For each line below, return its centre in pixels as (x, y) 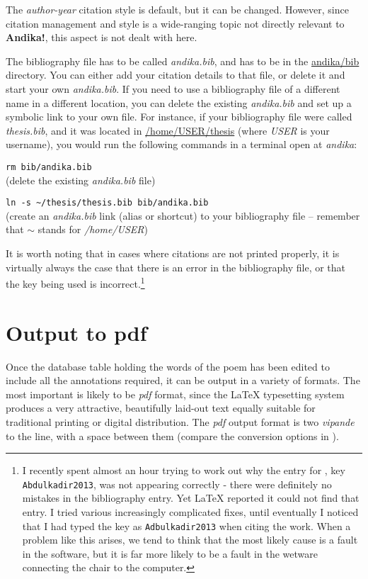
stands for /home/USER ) (93, 229)
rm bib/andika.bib (49, 167)
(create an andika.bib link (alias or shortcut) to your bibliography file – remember (183, 215)
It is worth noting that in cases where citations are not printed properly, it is (173, 253)
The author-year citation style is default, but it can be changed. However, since (177, 9)
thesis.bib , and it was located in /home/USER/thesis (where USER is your (168, 130)
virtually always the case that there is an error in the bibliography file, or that (176, 267)
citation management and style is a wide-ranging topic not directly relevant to (175, 23)
